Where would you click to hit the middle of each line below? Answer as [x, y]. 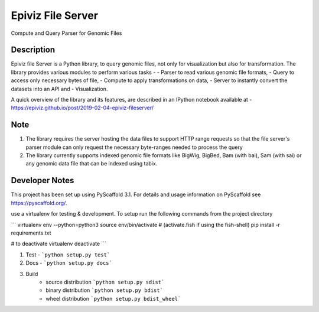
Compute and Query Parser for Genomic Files [66, 33]
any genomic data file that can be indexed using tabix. [92, 164]
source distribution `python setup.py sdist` [105, 282]
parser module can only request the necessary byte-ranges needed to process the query [134, 147]
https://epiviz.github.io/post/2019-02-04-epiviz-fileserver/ [82, 108]
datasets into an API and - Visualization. [59, 89]
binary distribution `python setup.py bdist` [105, 290]
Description [33, 50]
